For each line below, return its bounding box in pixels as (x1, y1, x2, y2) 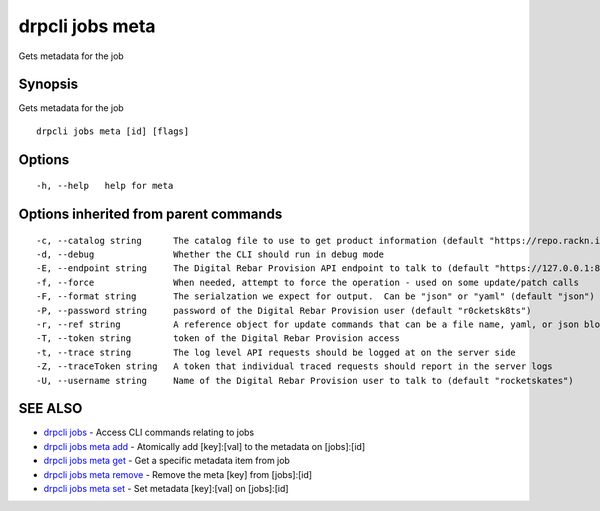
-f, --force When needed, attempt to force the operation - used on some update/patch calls (36, 276, 580, 288)
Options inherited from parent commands (18, 206, 283, 223)
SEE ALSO (18, 400, 83, 417)
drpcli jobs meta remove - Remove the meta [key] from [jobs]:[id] (43, 468, 313, 480)
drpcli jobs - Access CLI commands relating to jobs (43, 426, 255, 439)
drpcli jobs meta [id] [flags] (36, 125, 190, 137)
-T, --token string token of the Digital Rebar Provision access (36, 333, 400, 344)
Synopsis (18, 76, 79, 93)
